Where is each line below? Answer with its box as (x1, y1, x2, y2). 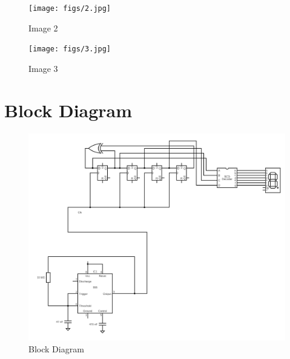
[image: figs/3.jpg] (28, 45, 111, 54)
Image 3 (28, 62, 58, 74)
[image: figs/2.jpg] (28, 4, 111, 13)
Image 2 (28, 21, 58, 34)
